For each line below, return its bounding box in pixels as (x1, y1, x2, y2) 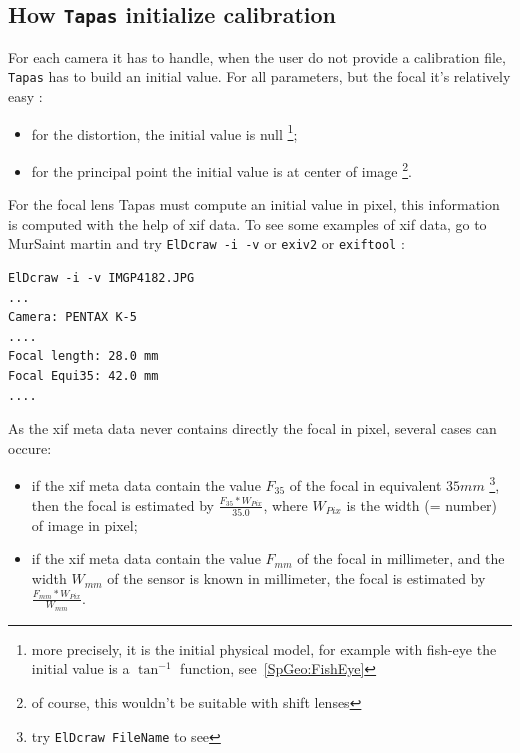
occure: (8, 437, 52, 458)
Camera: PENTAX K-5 (8, 310, 137, 325)
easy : (8, 86, 43, 107)
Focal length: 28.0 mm (8, 349, 159, 364)
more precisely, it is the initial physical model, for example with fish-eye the (31, 638, 497, 659)
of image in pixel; (31, 514, 138, 535)
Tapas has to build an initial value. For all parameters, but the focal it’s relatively (8, 66, 511, 87)
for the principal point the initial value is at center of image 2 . (31, 157, 412, 181)
